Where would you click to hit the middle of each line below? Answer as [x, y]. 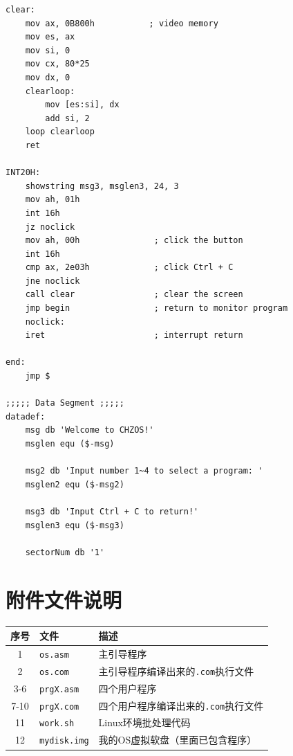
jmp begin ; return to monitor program [157, 308]
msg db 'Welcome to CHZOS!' [89, 430]
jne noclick [53, 281]
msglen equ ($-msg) [70, 444]
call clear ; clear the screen [134, 295]
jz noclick [50, 227]
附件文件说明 [64, 599]
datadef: [26, 416]
